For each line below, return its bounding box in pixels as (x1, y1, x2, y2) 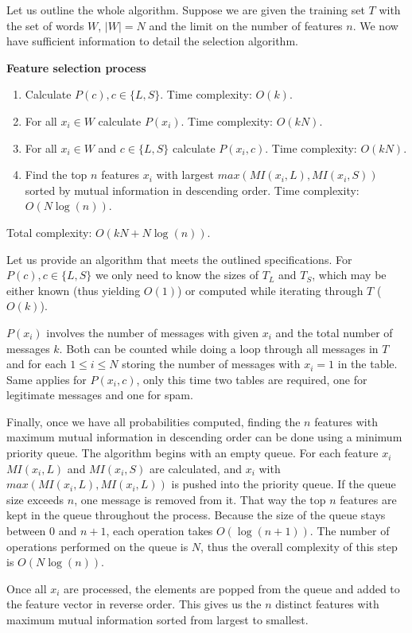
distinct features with (275, 596, 379, 612)
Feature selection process (6, 59, 146, 76)
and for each (6, 355, 67, 372)
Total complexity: (6, 223, 92, 240)
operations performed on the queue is (6, 538, 189, 554)
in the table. (337, 355, 398, 372)
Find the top (25, 166, 87, 183)
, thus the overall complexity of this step (200, 538, 398, 554)
